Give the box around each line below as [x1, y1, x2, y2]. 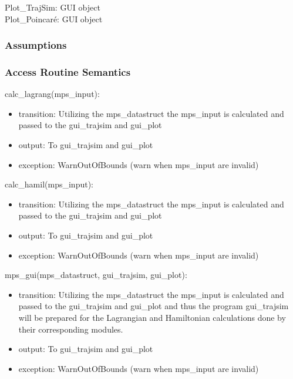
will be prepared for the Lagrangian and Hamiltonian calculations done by [18, 311, 286, 323]
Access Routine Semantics [5, 64, 131, 79]
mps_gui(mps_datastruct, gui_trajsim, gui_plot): [5, 269, 187, 281]
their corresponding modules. [18, 323, 123, 335]
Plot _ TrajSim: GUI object [5, 1, 100, 13]
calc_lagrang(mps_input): [5, 88, 100, 100]
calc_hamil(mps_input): [5, 178, 93, 190]
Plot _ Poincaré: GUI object [5, 12, 103, 25]
